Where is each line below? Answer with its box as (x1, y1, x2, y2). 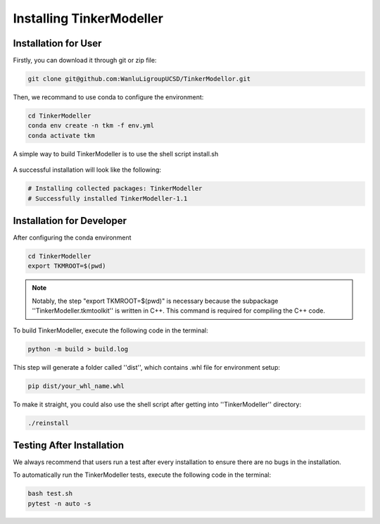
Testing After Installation (13, 439, 125, 451)
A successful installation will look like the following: (13, 166, 162, 174)
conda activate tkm (27, 131, 95, 139)
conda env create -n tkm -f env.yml (27, 122, 155, 130)
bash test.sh (27, 489, 73, 498)
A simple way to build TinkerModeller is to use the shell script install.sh (13, 149, 219, 158)
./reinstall (27, 419, 70, 427)
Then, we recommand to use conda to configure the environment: (13, 93, 204, 101)
